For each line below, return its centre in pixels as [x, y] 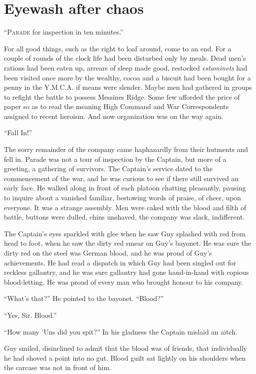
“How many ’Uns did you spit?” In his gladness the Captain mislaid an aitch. [121, 331]
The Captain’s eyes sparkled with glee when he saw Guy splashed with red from [125, 233]
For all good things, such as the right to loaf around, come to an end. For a [118, 48]
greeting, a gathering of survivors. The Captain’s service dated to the [109, 168]
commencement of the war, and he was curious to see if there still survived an [121, 178]
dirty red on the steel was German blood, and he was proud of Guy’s [108, 253]
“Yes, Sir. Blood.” [30, 315]
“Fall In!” [18, 132]
